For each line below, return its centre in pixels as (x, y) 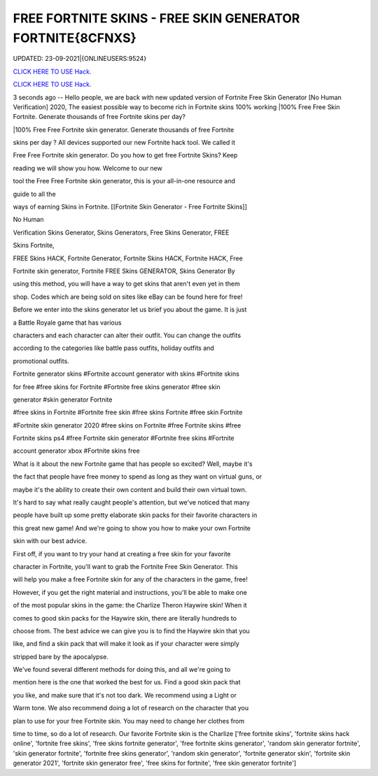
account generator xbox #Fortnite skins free (76, 451)
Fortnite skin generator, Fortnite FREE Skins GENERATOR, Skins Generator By (124, 271)
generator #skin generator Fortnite (63, 400)
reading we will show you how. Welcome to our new (87, 168)
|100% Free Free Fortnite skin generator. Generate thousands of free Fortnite (124, 129)
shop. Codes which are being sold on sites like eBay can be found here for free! (128, 297)
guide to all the (34, 194)
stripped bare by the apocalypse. (61, 656)
